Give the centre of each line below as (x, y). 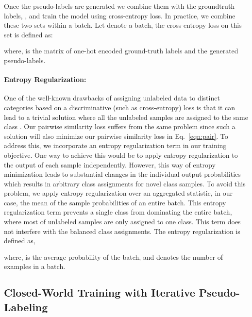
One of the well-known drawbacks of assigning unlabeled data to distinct (112, 98)
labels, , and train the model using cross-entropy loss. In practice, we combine (120, 15)
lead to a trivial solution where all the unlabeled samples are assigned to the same (126, 117)
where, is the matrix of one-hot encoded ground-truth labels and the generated (121, 51)
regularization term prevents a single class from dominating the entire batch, (118, 212)
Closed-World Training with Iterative (100, 292)
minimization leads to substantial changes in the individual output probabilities (122, 174)
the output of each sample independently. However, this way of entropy (110, 164)
